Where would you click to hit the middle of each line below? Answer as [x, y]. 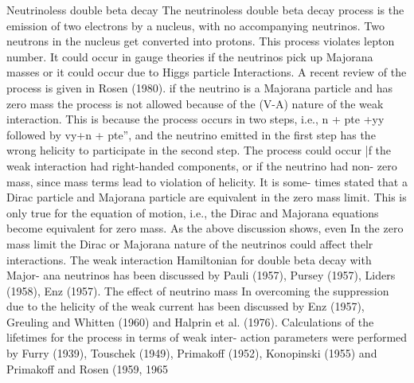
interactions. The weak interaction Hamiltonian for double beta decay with [189, 259]
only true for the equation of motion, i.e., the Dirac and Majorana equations [193, 212]
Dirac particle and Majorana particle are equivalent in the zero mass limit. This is [207, 197]
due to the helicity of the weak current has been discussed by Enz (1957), [186, 306]
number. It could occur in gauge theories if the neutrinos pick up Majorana [190, 56]
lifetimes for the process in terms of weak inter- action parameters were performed [207, 337]
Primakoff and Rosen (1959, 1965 [88, 368]
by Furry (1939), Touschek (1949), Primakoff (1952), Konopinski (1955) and [192, 353]
